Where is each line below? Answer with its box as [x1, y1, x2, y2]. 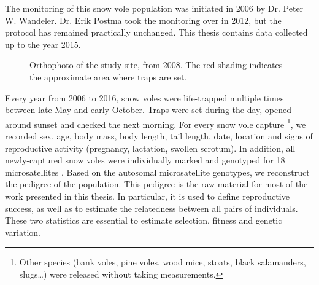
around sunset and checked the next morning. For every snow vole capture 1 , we [5, 115, 306, 130]
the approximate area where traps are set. [29, 70, 187, 83]
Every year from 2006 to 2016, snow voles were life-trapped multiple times [5, 91, 284, 104]
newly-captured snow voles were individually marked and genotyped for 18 [5, 154, 285, 166]
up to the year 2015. [5, 37, 81, 50]
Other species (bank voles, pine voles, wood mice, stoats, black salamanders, [19, 256, 306, 268]
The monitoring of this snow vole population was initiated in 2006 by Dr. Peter [5, 2, 304, 14]
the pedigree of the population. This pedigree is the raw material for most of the [5, 178, 308, 190]
